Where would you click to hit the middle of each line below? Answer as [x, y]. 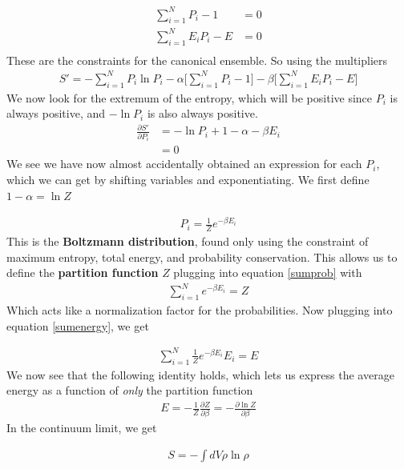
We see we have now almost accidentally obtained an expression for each [184, 164]
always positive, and [56, 113]
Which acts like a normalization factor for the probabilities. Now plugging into [200, 310]
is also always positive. [202, 113]
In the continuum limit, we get [82, 427]
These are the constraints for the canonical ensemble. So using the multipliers [197, 60]
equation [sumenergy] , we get [78, 325]
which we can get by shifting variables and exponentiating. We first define [188, 179]
